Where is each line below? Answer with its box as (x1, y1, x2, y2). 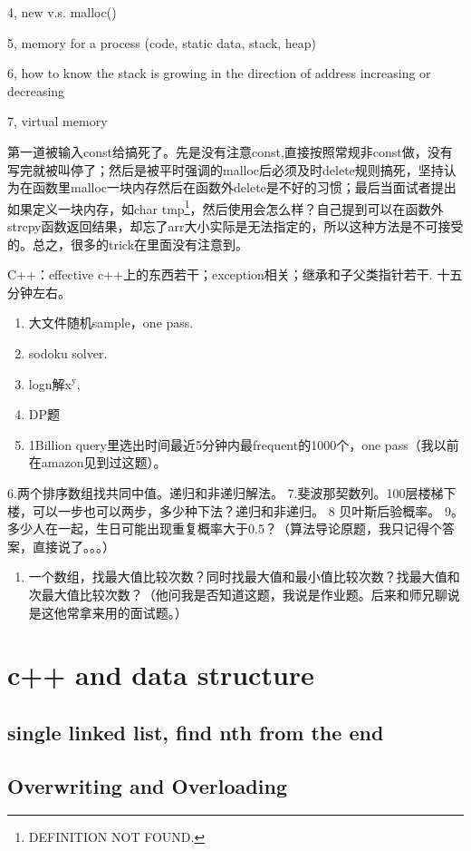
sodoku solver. (28, 343, 108, 362)
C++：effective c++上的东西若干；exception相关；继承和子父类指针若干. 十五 (7, 265, 463, 284)
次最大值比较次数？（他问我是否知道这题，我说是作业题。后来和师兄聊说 (28, 584, 460, 603)
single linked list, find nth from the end (7, 718, 384, 746)
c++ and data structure (7, 656, 314, 693)
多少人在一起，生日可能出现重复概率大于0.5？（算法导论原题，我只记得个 (7, 519, 442, 538)
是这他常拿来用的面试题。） (28, 602, 187, 621)
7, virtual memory (7, 112, 108, 131)
